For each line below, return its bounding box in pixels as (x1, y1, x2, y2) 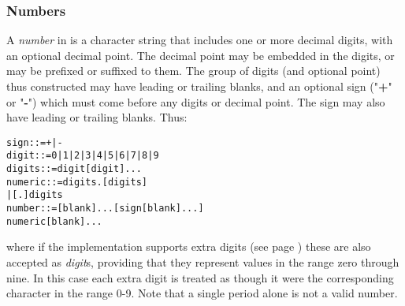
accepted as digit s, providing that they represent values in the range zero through (6, 253, 399, 270)
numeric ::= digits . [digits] (6, 176, 148, 188)
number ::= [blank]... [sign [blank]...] (6, 203, 204, 215)
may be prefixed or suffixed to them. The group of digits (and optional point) (6, 62, 381, 79)
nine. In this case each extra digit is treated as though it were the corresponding (6, 269, 394, 285)
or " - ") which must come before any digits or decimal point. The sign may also (6, 93, 385, 110)
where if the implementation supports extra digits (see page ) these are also (6, 238, 371, 255)
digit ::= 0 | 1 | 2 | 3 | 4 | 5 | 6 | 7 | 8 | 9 (6, 150, 159, 162)
